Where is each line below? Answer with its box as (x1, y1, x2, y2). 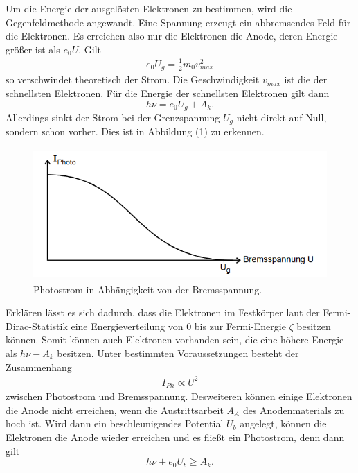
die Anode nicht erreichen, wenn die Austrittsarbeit (6, 402, 224, 417)
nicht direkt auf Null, (236, 110, 327, 125)
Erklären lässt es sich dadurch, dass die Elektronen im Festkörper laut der (6, 305, 320, 320)
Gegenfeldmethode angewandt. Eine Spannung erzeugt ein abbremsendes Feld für (6, 15, 351, 29)
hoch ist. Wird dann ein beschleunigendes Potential (6, 416, 224, 431)
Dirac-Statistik (6, 318, 68, 333)
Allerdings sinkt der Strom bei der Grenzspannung (6, 110, 220, 125)
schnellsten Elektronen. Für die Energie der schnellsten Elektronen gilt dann (6, 85, 330, 100)
